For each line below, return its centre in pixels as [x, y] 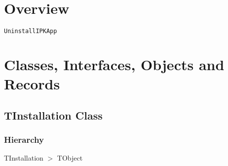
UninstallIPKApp [31, 31]
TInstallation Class [53, 115]
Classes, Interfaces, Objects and [114, 64]
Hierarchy [24, 140]
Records [32, 84]
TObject [70, 158]
